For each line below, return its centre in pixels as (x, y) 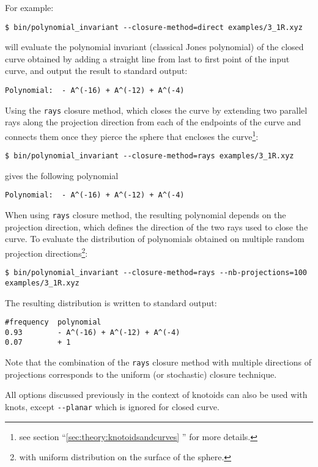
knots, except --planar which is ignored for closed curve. (112, 406)
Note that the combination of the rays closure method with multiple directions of (158, 362)
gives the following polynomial (62, 175)
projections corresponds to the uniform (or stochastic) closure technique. (141, 374)
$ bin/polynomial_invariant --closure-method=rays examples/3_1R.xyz (150, 156)
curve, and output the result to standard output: (96, 71)
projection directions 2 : (46, 252)
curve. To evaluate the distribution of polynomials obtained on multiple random (155, 239)
